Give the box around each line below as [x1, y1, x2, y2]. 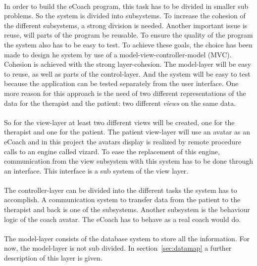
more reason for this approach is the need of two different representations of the [4, 88, 246, 98]
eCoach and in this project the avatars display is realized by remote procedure [4, 136, 241, 146]
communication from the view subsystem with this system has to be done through [4, 156, 254, 166]
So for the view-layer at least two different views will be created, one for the [4, 117, 235, 127]
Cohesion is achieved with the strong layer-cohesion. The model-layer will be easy [4, 59, 251, 69]
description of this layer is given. [4, 253, 103, 263]
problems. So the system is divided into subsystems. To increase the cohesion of [4, 10, 246, 21]
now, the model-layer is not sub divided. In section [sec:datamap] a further [4, 243, 232, 253]
